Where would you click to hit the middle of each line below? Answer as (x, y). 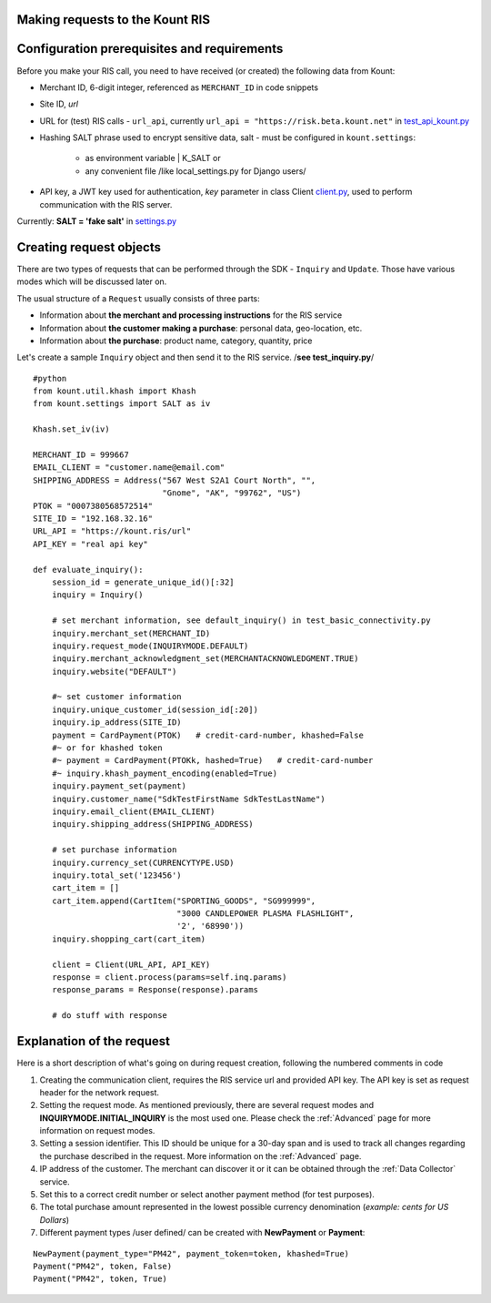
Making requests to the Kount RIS (114, 20)
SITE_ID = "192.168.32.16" (93, 518)
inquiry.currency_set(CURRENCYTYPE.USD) (143, 862)
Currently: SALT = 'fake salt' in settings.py (97, 221)
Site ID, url (59, 104)
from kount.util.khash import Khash (115, 391)
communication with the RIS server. (106, 204)
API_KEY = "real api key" (91, 544)
